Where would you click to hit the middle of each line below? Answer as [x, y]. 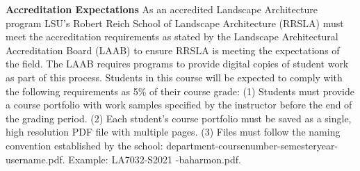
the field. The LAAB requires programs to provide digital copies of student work [177, 64]
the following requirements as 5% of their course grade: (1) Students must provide [180, 91]
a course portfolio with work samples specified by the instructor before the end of [179, 105]
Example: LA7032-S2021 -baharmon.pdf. [155, 159]
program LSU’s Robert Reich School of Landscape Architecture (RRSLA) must [175, 23]
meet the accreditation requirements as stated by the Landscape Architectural [172, 36]
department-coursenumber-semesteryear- [252, 145]
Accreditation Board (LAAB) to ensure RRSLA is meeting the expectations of [173, 50]
